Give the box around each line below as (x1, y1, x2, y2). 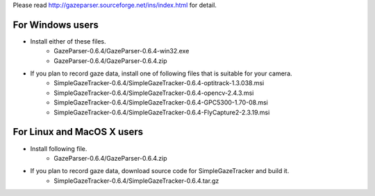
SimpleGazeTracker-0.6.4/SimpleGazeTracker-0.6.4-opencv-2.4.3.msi (53, 89, 254, 97)
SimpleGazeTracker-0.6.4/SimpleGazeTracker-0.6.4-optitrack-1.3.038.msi (53, 79, 265, 87)
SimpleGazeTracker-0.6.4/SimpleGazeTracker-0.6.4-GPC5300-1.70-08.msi (53, 98, 269, 107)
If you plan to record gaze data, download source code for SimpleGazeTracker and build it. (30, 167, 290, 175)
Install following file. (30, 144, 87, 152)
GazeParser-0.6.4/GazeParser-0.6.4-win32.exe (53, 47, 190, 55)
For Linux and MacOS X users (12, 126, 144, 138)
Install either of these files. (30, 37, 107, 45)
